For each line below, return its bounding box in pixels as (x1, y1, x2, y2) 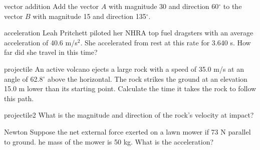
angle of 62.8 (4, 73, 43, 84)
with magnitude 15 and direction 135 (33, 10, 146, 21)
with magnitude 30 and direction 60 (108, 1, 219, 11)
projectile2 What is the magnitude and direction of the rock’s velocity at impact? (4, 110, 254, 120)
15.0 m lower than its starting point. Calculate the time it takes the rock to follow (4, 83, 256, 94)
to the (223, 1, 242, 11)
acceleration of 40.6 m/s (4, 37, 78, 47)
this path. (4, 93, 34, 103)
